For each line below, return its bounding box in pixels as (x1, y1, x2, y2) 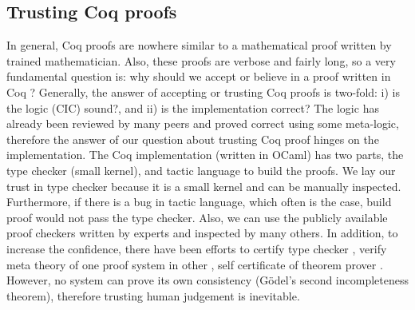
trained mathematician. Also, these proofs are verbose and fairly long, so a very (6, 52, 396, 69)
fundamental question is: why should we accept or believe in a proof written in (6, 68, 391, 85)
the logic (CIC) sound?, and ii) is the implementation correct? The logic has (6, 99, 379, 116)
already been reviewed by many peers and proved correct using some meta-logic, (6, 115, 399, 132)
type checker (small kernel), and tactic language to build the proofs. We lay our (6, 161, 396, 178)
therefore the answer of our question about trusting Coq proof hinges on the (6, 130, 379, 147)
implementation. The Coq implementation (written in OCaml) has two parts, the (6, 146, 404, 163)
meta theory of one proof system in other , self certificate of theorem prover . (6, 256, 383, 272)
